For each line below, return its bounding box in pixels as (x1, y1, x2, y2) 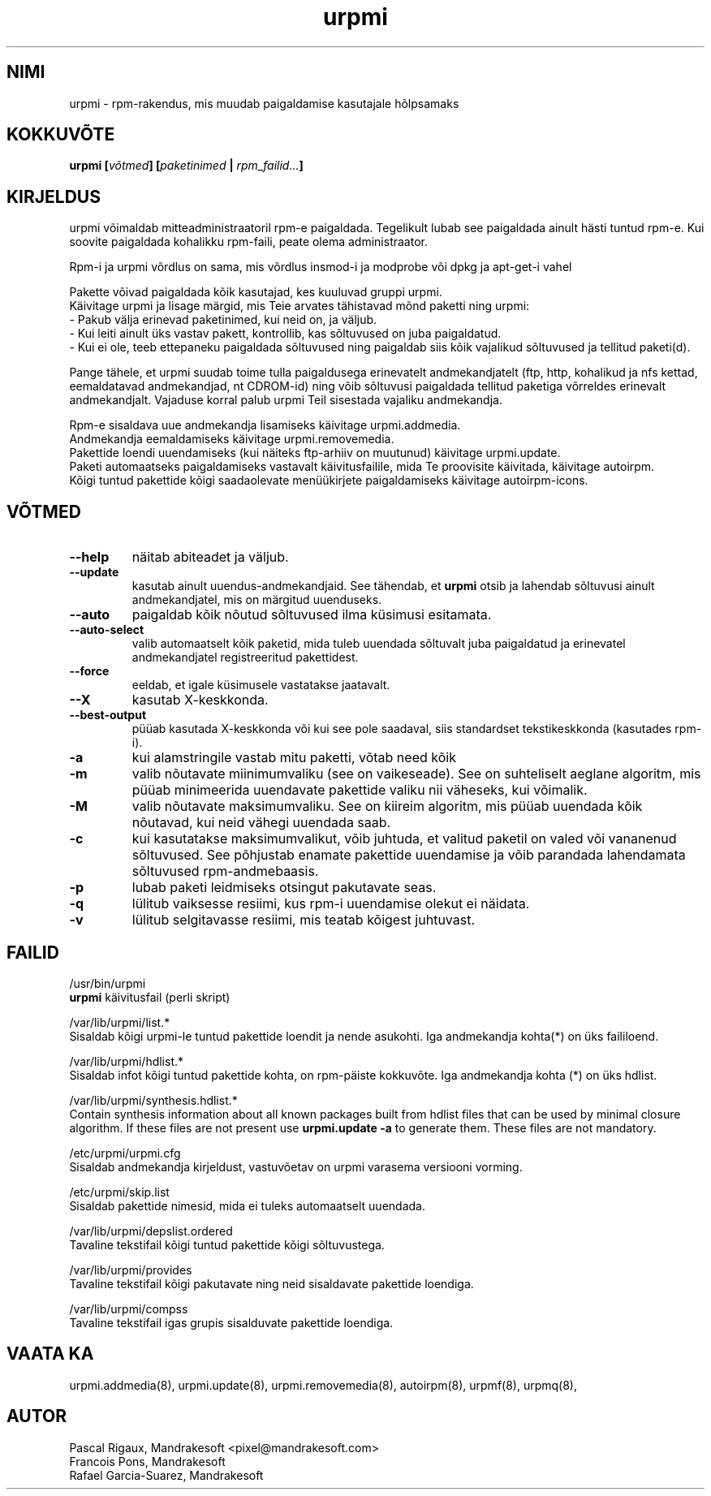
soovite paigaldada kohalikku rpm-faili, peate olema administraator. (69, 235, 428, 249)
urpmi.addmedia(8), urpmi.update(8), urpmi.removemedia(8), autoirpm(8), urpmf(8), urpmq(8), (69, 1377, 577, 1392)
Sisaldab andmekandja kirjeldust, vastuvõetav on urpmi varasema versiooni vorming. (69, 1159, 523, 1174)
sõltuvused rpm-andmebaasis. (131, 863, 319, 880)
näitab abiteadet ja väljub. (131, 549, 289, 566)
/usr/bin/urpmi (69, 976, 146, 990)
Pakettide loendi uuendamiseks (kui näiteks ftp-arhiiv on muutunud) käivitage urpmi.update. (69, 446, 561, 460)
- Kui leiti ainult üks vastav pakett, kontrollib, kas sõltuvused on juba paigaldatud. (69, 326, 502, 341)
